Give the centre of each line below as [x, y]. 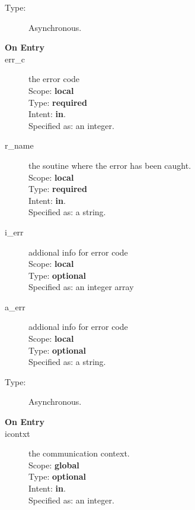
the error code [54, 79]
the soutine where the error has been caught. [110, 165]
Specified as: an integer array [81, 287]
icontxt [17, 433]
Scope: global [54, 465]
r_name [19, 145]
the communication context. [79, 453]
